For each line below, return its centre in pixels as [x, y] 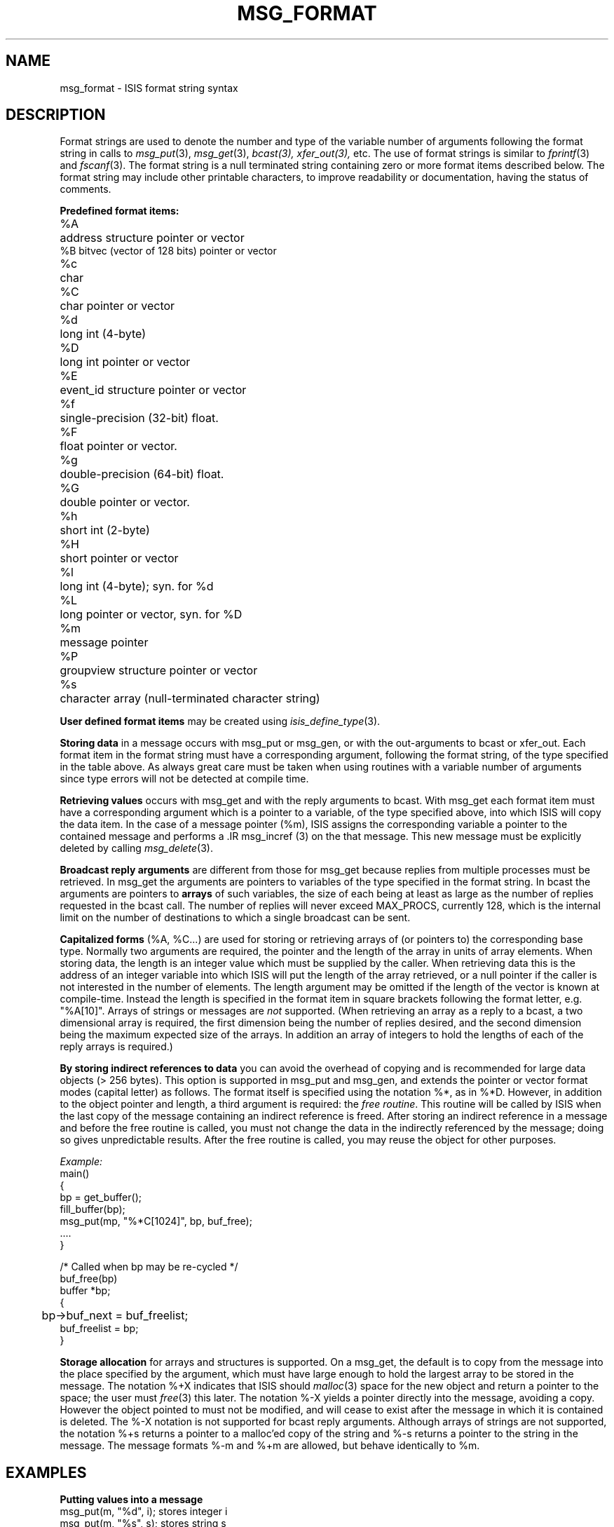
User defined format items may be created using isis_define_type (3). [220, 721]
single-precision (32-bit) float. [139, 418]
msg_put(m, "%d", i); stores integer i [144, 1512]
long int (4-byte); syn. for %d [137, 586]
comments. [86, 189]
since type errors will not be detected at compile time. [184, 779]
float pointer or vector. [118, 446]
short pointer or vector [119, 558]
